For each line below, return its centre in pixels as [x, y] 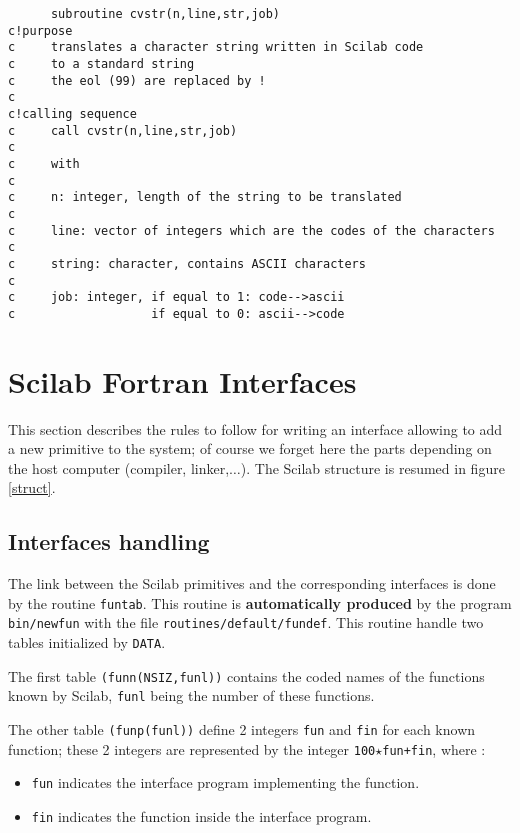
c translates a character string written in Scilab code [216, 47]
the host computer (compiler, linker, [119, 467]
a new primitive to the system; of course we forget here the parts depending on [250, 448]
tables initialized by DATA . [87, 642]
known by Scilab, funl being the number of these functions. [191, 695]
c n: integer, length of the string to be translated [205, 197]
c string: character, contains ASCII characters [187, 263]
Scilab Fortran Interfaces [182, 380]
